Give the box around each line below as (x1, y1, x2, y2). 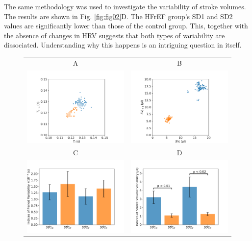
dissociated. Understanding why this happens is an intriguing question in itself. (4, 40, 242, 50)
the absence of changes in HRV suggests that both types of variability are (4, 30, 225, 40)
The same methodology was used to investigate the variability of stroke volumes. (4, 1, 246, 11)
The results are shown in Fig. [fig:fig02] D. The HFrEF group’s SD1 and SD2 (4, 11, 233, 21)
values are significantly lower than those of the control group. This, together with (4, 21, 248, 31)
